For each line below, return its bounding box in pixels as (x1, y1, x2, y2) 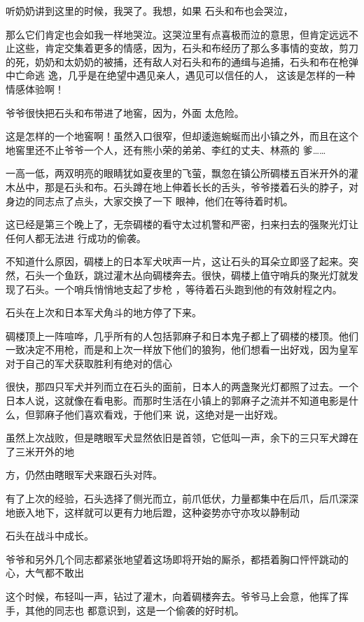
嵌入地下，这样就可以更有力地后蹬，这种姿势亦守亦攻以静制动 (15, 504, 300, 519)
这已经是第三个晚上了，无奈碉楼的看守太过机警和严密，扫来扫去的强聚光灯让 (6, 217, 358, 232)
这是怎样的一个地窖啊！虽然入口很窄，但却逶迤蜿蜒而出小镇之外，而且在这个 (6, 129, 358, 143)
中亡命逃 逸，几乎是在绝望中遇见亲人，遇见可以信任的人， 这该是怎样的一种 (6, 68, 356, 83)
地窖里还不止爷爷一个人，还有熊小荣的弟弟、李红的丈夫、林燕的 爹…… (6, 142, 326, 157)
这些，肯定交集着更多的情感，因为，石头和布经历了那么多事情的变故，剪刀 (15, 41, 358, 55)
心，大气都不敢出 (6, 565, 84, 580)
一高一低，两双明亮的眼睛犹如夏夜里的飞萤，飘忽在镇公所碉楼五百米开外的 (6, 166, 349, 181)
